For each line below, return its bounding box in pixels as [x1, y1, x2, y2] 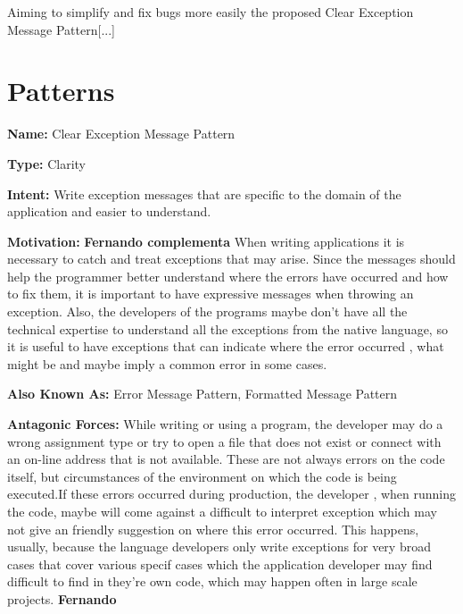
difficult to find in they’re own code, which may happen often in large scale [7, 572, 418, 591]
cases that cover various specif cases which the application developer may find [7, 554, 433, 573]
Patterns [7, 72, 115, 109]
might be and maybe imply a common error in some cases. [7, 354, 327, 373]
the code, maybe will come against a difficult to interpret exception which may [7, 502, 437, 520]
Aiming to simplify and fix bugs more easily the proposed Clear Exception [7, 3, 414, 21]
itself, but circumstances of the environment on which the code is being [7, 467, 397, 485]
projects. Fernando [7, 589, 117, 608]
